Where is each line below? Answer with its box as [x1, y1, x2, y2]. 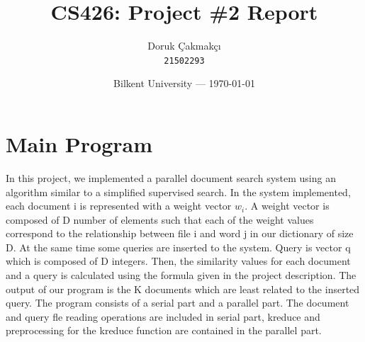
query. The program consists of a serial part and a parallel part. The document [6, 295, 349, 310]
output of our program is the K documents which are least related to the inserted [6, 281, 360, 296]
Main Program [6, 129, 153, 158]
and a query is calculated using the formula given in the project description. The [6, 268, 356, 283]
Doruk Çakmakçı [147, 38, 221, 53]
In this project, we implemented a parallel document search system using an [6, 170, 336, 185]
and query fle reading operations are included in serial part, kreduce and [6, 309, 320, 324]
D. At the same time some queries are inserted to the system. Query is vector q [6, 239, 351, 254]
